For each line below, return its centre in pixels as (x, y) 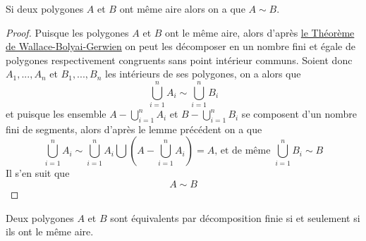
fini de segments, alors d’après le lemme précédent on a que (134, 129)
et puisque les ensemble (56, 114)
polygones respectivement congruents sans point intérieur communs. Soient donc (179, 60)
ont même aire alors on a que (182, 8)
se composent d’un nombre (299, 114)
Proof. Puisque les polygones (67, 32)
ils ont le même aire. (50, 231)
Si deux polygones (45, 8)
